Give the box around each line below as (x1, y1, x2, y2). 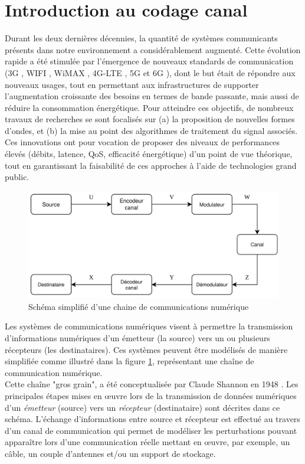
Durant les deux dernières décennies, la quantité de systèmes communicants (5, 32, 278, 44)
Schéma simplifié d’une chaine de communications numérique (28, 300, 249, 312)
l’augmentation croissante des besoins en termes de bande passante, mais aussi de (5, 90, 299, 102)
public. (5, 171, 29, 183)
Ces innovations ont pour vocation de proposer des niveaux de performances (5, 136, 280, 148)
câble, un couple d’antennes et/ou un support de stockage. (5, 447, 216, 459)
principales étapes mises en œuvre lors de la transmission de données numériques (5, 389, 297, 401)
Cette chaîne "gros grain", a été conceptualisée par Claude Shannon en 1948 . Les (5, 378, 299, 390)
